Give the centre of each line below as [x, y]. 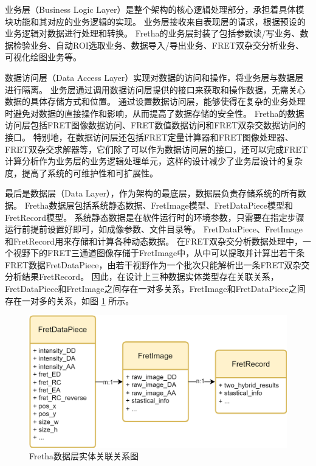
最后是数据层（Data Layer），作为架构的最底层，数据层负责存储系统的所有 [151, 193]
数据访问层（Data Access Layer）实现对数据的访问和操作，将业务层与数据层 [154, 77]
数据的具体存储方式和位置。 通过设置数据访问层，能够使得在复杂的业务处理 [155, 101]
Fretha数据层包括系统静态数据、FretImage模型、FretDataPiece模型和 [159, 205]
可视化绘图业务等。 [43, 57]
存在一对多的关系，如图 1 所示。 [70, 300]
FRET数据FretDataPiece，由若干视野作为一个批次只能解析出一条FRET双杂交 [157, 264]
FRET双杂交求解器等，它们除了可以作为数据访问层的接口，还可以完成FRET [156, 149]
